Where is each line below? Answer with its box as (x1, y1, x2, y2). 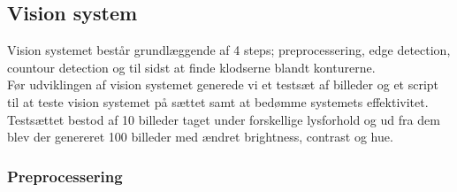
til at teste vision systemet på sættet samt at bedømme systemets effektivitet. (7, 92, 429, 111)
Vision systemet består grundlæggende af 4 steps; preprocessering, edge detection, (7, 41, 451, 59)
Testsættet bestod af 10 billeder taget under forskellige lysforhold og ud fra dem (7, 110, 440, 128)
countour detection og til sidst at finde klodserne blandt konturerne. (7, 58, 376, 76)
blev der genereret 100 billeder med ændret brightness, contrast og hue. (7, 127, 393, 146)
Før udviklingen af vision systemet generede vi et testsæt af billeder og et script (7, 75, 439, 94)
